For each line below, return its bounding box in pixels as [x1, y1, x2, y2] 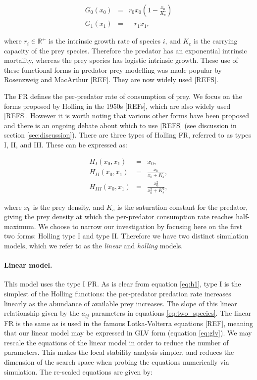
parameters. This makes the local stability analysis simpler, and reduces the [4, 347, 234, 357]
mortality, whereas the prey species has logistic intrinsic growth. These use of [4, 55, 238, 65]
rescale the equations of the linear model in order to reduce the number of [4, 337, 229, 347]
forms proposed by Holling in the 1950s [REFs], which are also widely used [4, 100, 231, 111]
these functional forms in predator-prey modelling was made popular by [4, 64, 222, 75]
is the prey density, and [33, 201, 104, 212]
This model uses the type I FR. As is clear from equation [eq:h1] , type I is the [4, 279, 241, 289]
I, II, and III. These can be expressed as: [4, 140, 127, 149]
